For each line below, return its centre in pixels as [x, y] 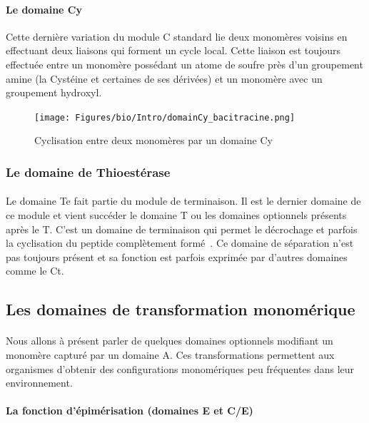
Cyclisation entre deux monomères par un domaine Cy [153, 140]
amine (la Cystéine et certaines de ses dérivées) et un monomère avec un [164, 78]
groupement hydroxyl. [54, 92]
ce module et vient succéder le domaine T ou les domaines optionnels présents [176, 215]
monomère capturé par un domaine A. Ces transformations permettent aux [170, 354]
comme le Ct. [35, 271]
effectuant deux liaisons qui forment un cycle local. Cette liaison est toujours [173, 50]
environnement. [39, 383]
